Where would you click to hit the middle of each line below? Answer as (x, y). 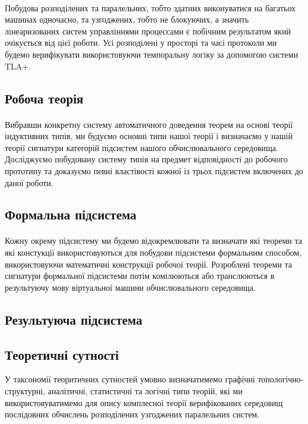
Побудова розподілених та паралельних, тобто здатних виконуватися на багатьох (150, 7)
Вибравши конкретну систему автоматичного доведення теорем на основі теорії (149, 124)
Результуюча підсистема (74, 319)
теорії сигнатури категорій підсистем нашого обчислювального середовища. (142, 147)
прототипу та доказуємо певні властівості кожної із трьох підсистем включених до (154, 170)
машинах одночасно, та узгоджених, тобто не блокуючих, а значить (127, 19)
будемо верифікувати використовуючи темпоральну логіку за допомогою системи (152, 54)
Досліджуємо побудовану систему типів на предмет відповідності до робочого (146, 159)
